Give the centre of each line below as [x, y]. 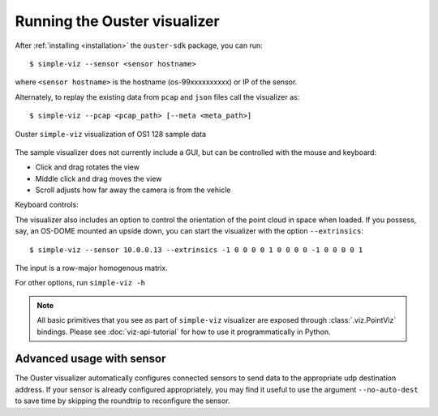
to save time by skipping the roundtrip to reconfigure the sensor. [122, 401]
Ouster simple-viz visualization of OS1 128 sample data [111, 134]
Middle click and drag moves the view [99, 178]
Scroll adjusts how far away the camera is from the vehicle [133, 190]
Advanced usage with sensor [90, 359]
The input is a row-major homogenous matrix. [91, 268]
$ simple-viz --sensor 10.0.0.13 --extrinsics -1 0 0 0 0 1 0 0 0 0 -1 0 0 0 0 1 [196, 250]
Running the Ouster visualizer [117, 21]
